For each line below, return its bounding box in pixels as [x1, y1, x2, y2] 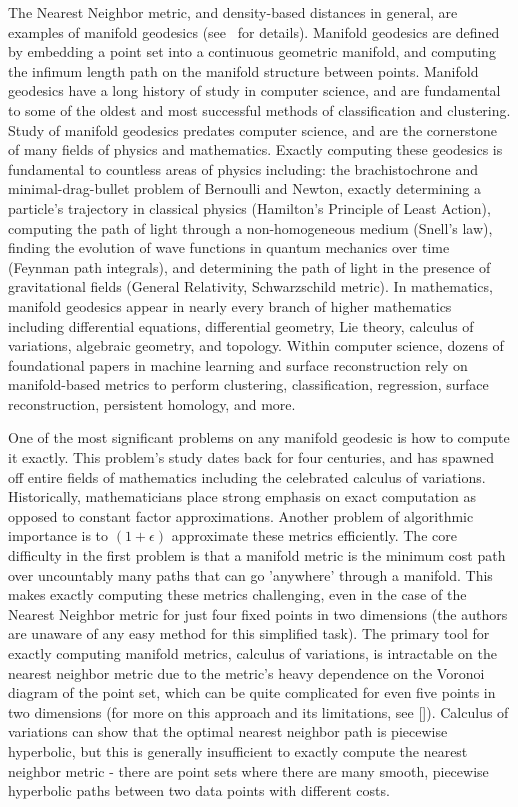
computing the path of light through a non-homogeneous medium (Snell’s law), [8, 217, 493, 238]
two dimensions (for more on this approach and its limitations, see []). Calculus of [8, 701, 509, 722]
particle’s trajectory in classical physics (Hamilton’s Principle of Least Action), [8, 197, 491, 218]
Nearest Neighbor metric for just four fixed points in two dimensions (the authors [8, 603, 508, 624]
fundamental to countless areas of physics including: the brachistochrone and [8, 158, 478, 179]
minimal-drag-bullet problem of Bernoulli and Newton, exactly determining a [8, 178, 481, 199]
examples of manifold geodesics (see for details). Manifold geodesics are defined [8, 21, 500, 42]
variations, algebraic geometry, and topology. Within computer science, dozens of [8, 335, 504, 356]
